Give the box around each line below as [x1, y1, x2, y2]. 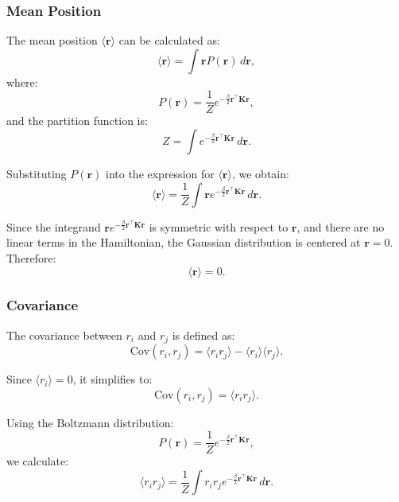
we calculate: [6, 453, 69, 469]
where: [6, 73, 38, 90]
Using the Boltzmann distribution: [6, 414, 174, 430]
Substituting [6, 165, 67, 182]
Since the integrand [6, 218, 101, 235]
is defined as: [172, 326, 235, 343]
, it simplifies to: [72, 371, 153, 387]
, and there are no [296, 218, 385, 235]
